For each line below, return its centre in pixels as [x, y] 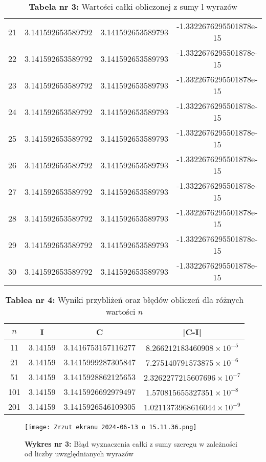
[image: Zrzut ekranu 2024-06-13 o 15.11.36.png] [111, 427]
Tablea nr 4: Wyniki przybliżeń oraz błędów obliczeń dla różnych [125, 300]
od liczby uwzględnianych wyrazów [79, 454]
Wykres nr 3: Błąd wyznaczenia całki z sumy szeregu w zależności [131, 443]
